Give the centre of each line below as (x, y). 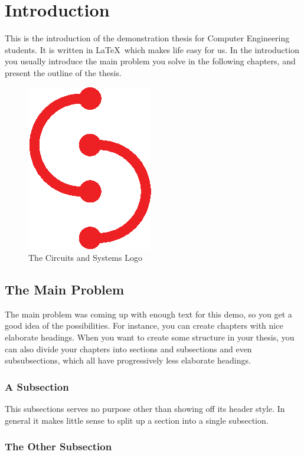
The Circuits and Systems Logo (85, 258)
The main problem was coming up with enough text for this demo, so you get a (148, 314)
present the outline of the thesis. (63, 72)
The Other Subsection (58, 446)
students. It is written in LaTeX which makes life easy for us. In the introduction (152, 49)
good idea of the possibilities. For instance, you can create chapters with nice (144, 325)
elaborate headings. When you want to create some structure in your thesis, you (150, 337)
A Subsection (37, 386)
